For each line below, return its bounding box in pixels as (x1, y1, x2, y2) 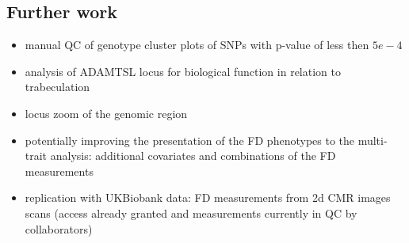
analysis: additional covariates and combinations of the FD (50, 147, 336, 164)
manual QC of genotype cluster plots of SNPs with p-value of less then (25, 36, 369, 53)
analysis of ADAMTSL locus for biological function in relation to (25, 63, 341, 79)
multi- (357, 131, 388, 148)
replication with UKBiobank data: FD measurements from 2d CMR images (25, 189, 391, 206)
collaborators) (25, 220, 93, 237)
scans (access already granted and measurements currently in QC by (25, 204, 357, 221)
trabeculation (25, 78, 90, 95)
